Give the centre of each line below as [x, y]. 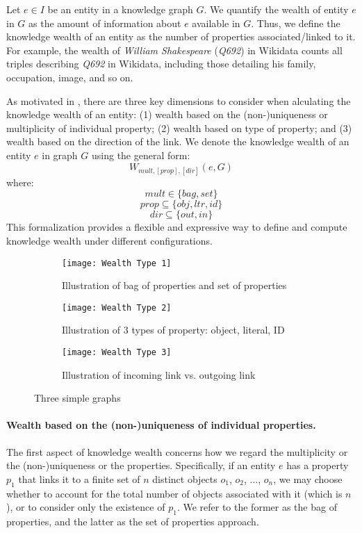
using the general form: [141, 155]
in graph [60, 155]
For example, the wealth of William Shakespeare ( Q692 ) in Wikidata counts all [174, 50]
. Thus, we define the [296, 23]
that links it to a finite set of [79, 478]
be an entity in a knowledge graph [120, 9]
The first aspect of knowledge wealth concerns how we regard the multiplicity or [177, 451]
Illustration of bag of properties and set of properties [174, 285]
